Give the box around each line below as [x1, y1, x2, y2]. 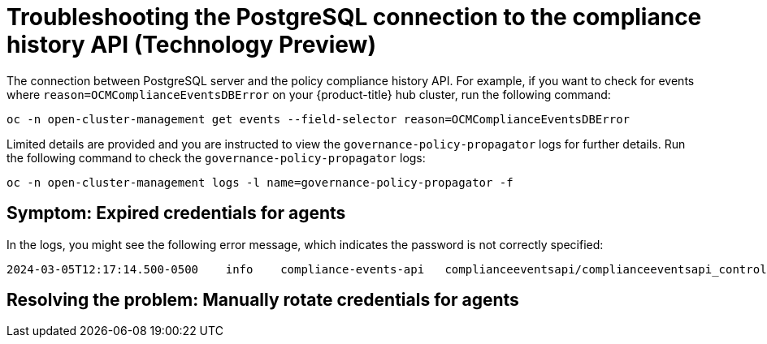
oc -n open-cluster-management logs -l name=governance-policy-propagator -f [6, 175, 513, 189]
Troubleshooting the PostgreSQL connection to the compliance [6, 3, 702, 31]
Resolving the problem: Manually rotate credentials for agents [6, 290, 519, 311]
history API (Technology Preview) [6, 31, 376, 58]
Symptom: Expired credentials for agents [6, 203, 346, 224]
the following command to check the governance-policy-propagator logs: [6, 150, 426, 165]
